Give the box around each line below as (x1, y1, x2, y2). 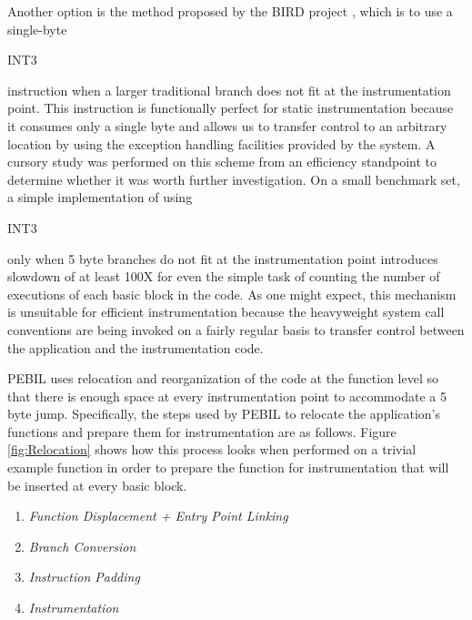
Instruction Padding (28, 567, 140, 586)
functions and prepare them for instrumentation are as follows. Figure (7, 422, 397, 441)
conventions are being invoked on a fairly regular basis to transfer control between (7, 320, 465, 339)
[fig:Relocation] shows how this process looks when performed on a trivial (7, 440, 417, 459)
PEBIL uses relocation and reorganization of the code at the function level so (7, 369, 439, 388)
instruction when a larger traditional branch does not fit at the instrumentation (7, 80, 451, 99)
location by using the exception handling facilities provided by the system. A (7, 134, 436, 153)
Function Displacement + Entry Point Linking (28, 506, 288, 525)
